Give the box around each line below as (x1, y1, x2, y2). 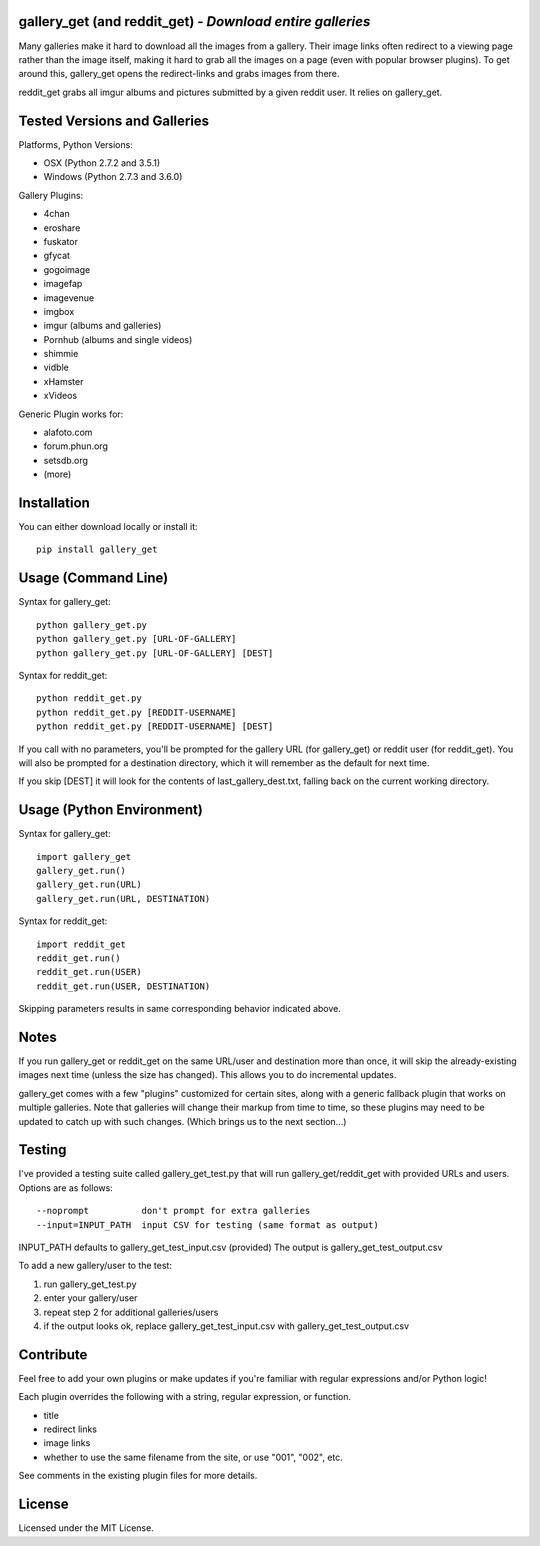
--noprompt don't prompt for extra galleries (36, 1205, 311, 1217)
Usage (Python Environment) (18, 801, 204, 819)
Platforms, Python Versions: (18, 138, 134, 150)
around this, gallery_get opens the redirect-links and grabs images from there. (18, 68, 340, 80)
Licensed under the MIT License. (18, 1522, 154, 1534)
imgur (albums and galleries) (43, 320, 162, 332)
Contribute (18, 1346, 88, 1363)
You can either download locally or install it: (18, 521, 199, 533)
